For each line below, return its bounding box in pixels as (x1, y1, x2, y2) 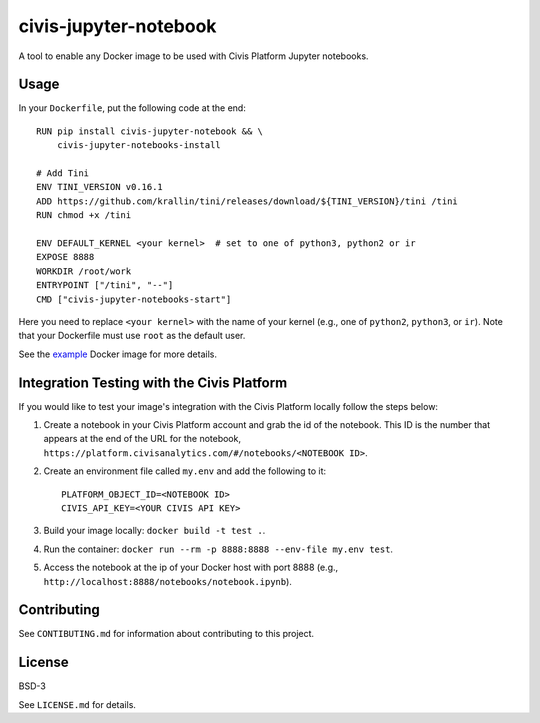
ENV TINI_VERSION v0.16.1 (36, 181, 164, 193)
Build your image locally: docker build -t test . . (43, 525, 266, 537)
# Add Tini (36, 168, 90, 179)
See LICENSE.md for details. (18, 698, 137, 710)
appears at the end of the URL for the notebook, (43, 433, 242, 445)
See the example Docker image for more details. (18, 348, 217, 360)
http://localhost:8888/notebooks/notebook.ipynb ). (43, 575, 292, 587)
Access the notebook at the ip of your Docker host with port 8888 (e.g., (43, 561, 339, 574)
